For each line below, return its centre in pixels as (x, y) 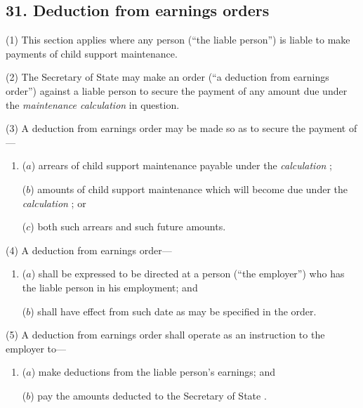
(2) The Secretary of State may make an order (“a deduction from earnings (167, 77)
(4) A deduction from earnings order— (89, 250)
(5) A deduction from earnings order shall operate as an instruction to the (165, 335)
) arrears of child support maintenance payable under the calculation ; (182, 165)
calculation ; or (54, 203)
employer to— (36, 348)
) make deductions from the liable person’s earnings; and (153, 372)
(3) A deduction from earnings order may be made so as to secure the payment (176, 128)
